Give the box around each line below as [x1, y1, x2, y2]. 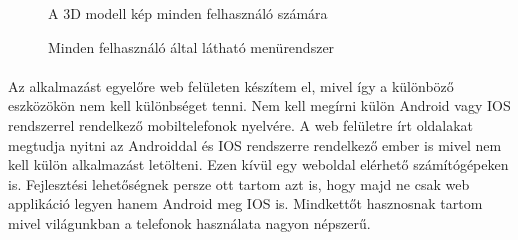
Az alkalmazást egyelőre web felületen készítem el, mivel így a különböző [8, 75, 454, 96]
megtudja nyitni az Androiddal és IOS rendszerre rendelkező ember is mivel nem [8, 134, 502, 155]
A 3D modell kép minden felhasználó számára [48, 3, 328, 23]
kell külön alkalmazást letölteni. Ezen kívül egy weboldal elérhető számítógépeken [8, 154, 509, 175]
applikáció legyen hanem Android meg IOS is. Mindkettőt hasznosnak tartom [8, 193, 483, 214]
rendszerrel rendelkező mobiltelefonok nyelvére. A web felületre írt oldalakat [8, 114, 474, 135]
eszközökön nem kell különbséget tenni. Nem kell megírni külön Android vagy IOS [8, 95, 511, 116]
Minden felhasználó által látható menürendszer [48, 36, 335, 57]
